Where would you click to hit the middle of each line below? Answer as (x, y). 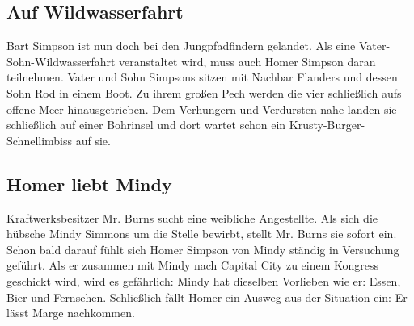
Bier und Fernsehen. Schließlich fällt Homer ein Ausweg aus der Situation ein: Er (207, 297)
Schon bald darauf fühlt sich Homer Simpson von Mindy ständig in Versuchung (203, 249)
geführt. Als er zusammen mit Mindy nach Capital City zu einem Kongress (193, 265)
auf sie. (93, 140)
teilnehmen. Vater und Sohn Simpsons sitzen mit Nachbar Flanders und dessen (202, 77)
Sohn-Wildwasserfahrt (61, 61)
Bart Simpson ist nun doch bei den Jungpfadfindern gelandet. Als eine (181, 46)
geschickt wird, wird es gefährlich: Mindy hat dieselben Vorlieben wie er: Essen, (204, 280)
